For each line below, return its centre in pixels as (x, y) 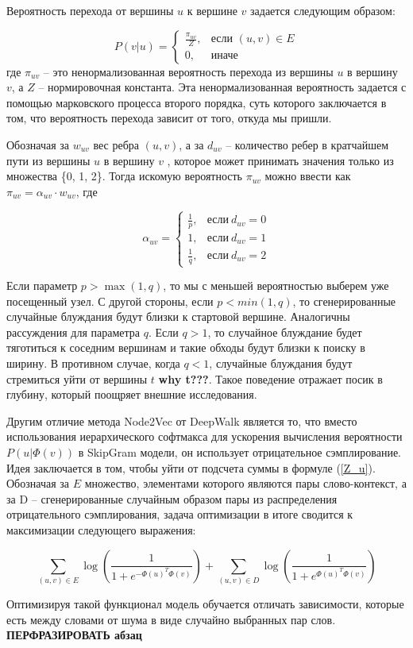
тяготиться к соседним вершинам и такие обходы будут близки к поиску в (186, 347)
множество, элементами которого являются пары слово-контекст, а (245, 483)
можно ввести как (308, 176)
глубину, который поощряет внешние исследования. (132, 394)
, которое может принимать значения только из (280, 160)
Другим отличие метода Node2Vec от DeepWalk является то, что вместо (182, 420)
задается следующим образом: (323, 10)
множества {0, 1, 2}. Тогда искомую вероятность (124, 176)
